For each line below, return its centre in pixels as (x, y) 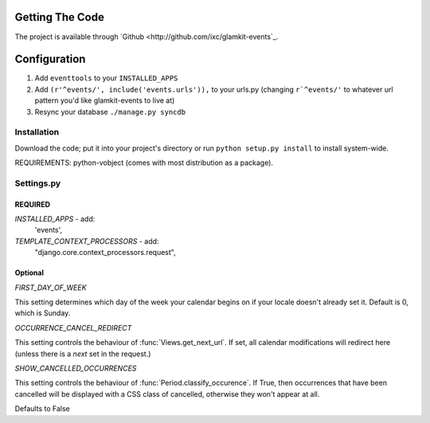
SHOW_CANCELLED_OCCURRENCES (76, 368)
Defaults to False (43, 409)
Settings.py (38, 183)
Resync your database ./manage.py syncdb (110, 112)
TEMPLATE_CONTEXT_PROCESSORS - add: (87, 241)
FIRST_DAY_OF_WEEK (51, 288)
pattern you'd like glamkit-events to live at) (105, 100)
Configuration (50, 59)
